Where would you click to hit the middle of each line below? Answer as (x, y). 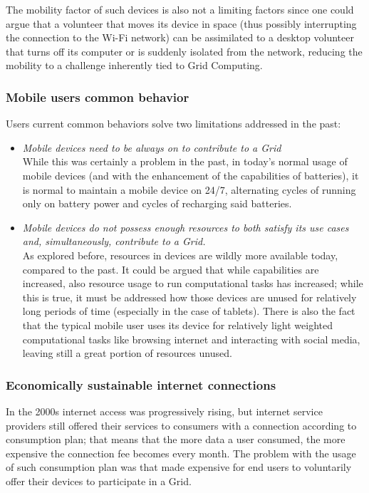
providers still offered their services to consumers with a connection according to (181, 425)
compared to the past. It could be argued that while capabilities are (171, 269)
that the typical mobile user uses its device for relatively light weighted (177, 325)
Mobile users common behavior (98, 97)
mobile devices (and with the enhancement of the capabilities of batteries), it (191, 175)
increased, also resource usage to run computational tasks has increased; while (193, 283)
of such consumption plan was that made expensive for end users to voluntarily (179, 467)
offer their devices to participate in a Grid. (99, 481)
